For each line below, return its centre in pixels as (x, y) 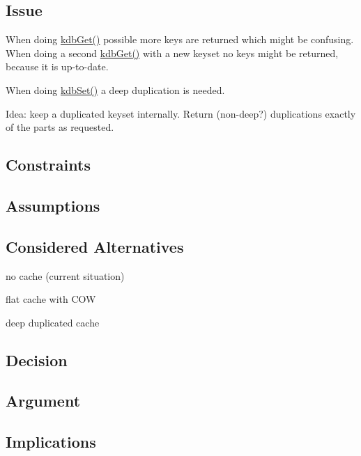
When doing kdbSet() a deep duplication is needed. (115, 89)
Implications (51, 442)
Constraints (48, 165)
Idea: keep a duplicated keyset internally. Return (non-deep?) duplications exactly (181, 113)
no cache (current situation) (65, 275)
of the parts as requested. (60, 127)
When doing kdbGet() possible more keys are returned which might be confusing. (180, 39)
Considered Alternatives (95, 246)
